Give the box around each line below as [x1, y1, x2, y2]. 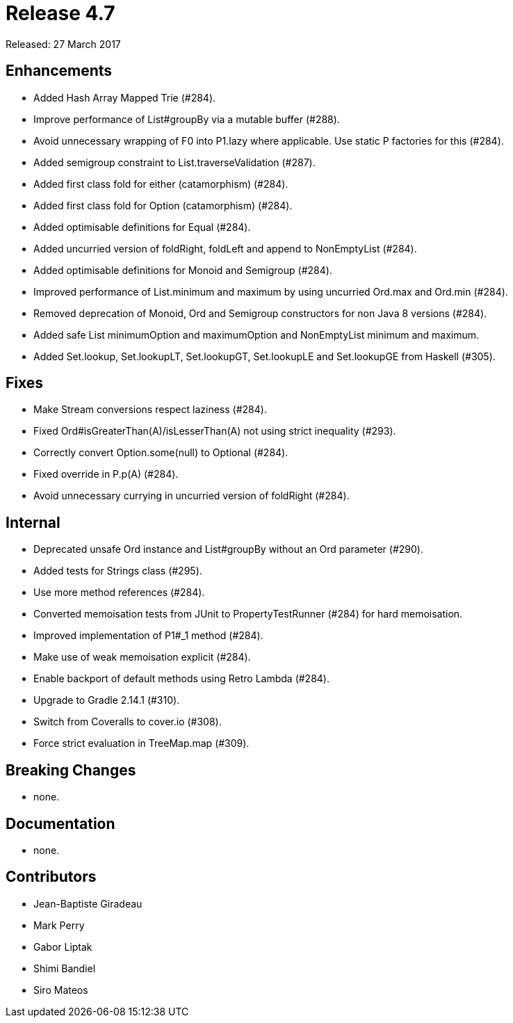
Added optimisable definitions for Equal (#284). [33, 220, 251, 233]
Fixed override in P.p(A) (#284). [33, 468, 179, 481]
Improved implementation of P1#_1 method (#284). [33, 629, 263, 642]
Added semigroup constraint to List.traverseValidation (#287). [33, 156, 316, 168]
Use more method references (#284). [33, 586, 205, 599]
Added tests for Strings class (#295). [33, 565, 202, 577]
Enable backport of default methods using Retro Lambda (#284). [33, 672, 329, 685]
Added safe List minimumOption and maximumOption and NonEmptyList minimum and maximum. [33, 328, 480, 341]
